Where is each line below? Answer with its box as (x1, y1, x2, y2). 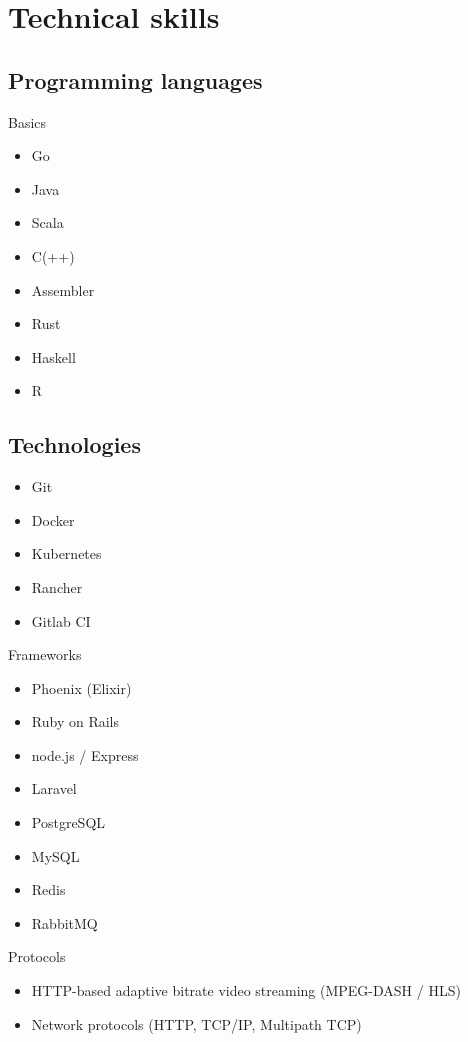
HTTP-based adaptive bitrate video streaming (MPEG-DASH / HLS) (31, 980, 461, 1001)
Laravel (31, 778, 77, 799)
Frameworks (8, 644, 82, 665)
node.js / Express (31, 744, 139, 765)
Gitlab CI (31, 610, 91, 631)
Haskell (31, 346, 76, 367)
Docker (31, 509, 75, 530)
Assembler (31, 279, 95, 300)
